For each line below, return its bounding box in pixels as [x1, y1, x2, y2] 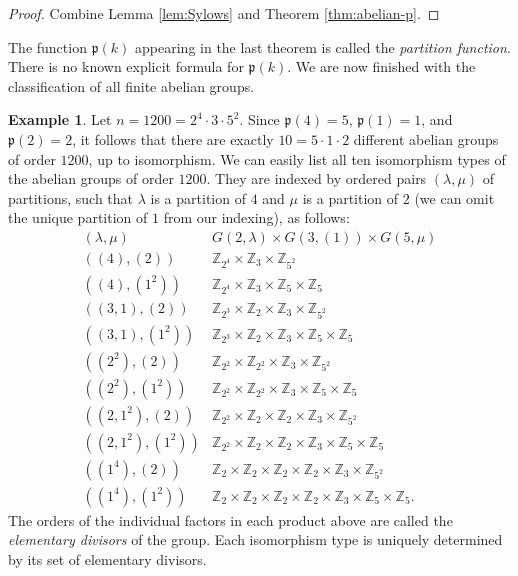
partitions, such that [8, 187, 134, 208]
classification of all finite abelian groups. [8, 75, 255, 96]
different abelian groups [353, 128, 499, 149]
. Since [239, 109, 280, 130]
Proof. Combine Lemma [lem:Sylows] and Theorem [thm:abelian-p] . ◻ [8, 3, 440, 23]
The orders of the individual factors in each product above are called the [8, 509, 453, 530]
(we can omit [414, 187, 495, 208]
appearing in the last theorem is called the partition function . [135, 36, 511, 57]
